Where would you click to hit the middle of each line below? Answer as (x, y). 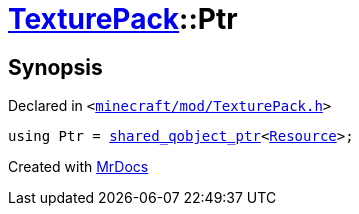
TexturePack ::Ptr (123, 19)
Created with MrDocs (78, 167)
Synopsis (55, 67)
